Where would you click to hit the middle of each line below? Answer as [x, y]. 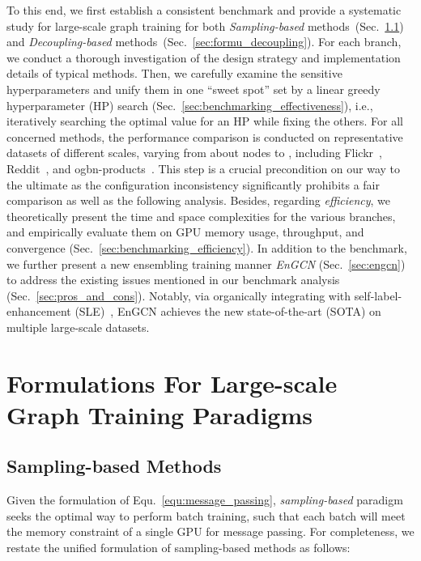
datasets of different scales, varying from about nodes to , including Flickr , [194, 153]
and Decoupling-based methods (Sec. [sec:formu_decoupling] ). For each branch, [204, 42]
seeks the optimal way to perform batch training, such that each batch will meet [206, 515]
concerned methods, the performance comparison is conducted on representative [205, 136]
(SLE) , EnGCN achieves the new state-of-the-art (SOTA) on [228, 311]
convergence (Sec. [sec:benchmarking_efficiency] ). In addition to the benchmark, [207, 247]
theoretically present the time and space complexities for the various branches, [201, 216]
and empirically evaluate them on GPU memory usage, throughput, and [185, 232]
